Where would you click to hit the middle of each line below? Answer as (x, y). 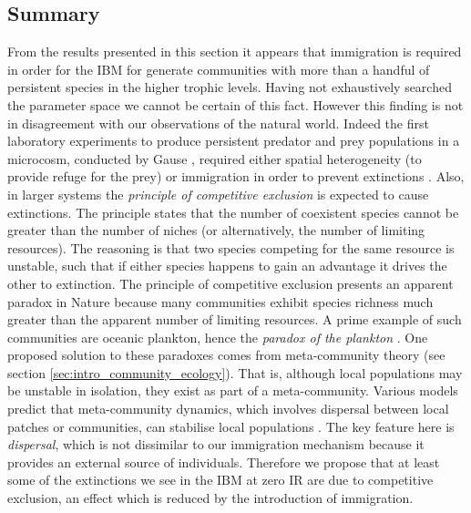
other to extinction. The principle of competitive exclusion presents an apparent (230, 283)
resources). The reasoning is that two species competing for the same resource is (231, 247)
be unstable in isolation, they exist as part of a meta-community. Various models (233, 390)
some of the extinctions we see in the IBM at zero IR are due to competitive (220, 480)
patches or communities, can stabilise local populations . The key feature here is (231, 426)
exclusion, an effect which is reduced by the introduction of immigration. (210, 498)
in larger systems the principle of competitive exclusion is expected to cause (218, 194)
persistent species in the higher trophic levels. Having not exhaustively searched (230, 87)
